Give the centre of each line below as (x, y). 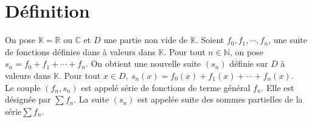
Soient (213, 40)
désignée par (28, 99)
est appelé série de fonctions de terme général (166, 87)
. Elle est (278, 87)
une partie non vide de (146, 40)
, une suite (288, 40)
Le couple (23, 87)
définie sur (249, 63)
